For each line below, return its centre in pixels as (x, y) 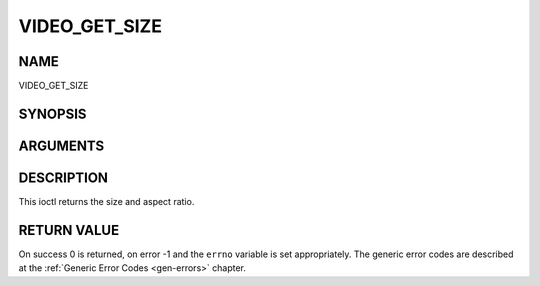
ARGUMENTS (61, 145)
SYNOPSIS (52, 113)
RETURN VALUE (69, 230)
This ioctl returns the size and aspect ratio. (106, 201)
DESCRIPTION (63, 177)
